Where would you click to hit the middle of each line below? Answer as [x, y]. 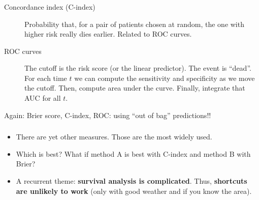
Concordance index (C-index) [50, 6]
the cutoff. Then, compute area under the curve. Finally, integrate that [135, 88]
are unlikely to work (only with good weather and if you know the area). [134, 191]
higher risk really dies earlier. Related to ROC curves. [108, 34]
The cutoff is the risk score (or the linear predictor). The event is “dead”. [138, 68]
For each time [46, 78]
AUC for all [43, 98]
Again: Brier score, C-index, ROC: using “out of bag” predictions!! [108, 115]
